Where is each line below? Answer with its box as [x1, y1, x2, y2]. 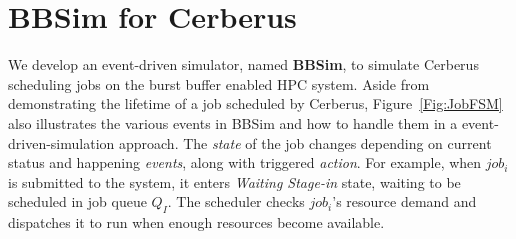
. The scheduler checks [167, 191, 305, 212]
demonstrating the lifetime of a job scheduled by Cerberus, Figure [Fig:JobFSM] [8, 93, 503, 114]
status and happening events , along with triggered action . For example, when [8, 152, 482, 173]
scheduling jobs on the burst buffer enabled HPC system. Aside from [8, 73, 430, 94]
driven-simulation [8, 132, 115, 153]
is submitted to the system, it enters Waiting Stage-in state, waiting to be [8, 171, 461, 192]
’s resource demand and [332, 191, 477, 212]
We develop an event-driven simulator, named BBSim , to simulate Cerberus [8, 54, 479, 75]
